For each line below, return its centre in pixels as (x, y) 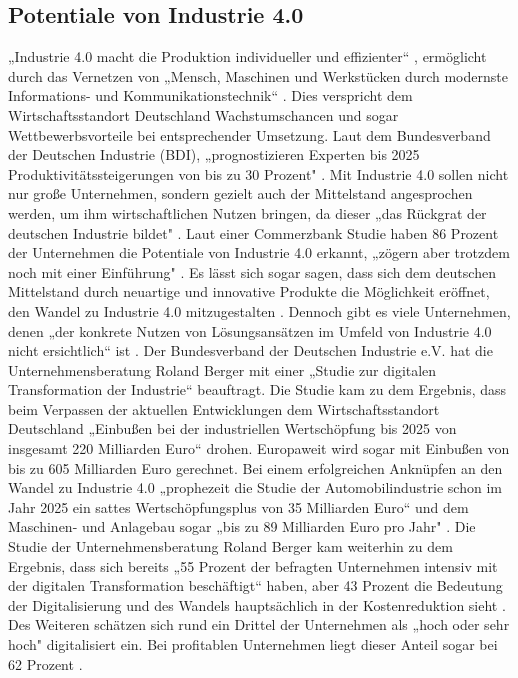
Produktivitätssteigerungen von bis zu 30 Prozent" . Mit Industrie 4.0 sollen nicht (258, 173)
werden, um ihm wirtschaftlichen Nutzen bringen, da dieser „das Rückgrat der (247, 212)
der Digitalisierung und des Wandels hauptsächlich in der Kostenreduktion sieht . (257, 604)
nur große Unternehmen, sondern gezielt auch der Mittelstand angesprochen (240, 193)
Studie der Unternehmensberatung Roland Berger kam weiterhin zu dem (230, 546)
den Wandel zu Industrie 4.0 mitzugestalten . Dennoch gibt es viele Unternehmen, (259, 310)
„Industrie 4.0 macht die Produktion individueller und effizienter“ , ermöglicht (247, 56)
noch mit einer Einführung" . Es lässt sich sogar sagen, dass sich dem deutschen (252, 271)
